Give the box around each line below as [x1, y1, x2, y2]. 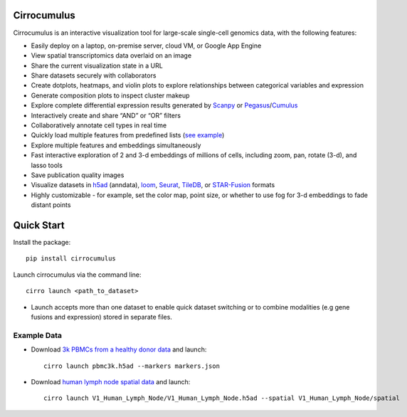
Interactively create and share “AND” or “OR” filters [31, 111, 181, 120]
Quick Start [13, 219, 65, 231]
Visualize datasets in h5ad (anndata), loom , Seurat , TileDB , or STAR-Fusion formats [31, 181, 275, 189]
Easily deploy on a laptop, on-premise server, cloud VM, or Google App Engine [31, 41, 262, 50]
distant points [31, 201, 71, 209]
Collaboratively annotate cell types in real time [31, 121, 167, 130]
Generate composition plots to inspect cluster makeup [31, 91, 190, 100]
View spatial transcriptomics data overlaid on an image [31, 51, 192, 60]
